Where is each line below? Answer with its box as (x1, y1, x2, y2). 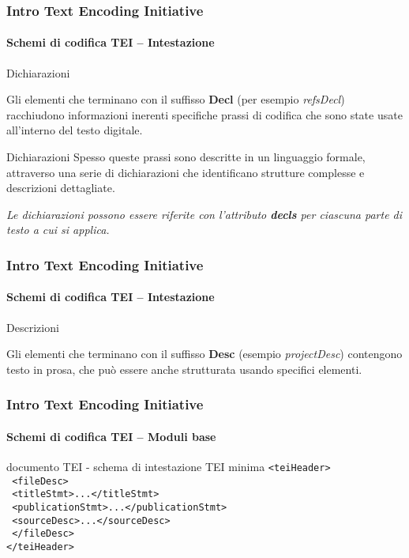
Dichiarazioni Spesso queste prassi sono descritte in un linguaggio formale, (6, 149, 366, 165)
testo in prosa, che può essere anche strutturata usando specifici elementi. (6, 360, 362, 377)
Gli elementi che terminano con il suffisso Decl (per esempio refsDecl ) (6, 91, 345, 107)
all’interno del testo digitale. (6, 122, 143, 138)
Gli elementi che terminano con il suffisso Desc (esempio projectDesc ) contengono (6, 345, 403, 362)
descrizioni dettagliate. (6, 179, 115, 196)
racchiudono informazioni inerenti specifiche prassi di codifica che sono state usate (6, 106, 403, 123)
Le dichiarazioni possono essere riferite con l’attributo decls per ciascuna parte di (6, 205, 403, 222)
